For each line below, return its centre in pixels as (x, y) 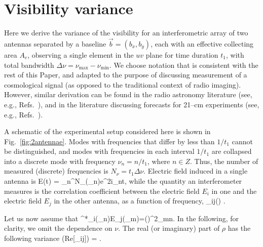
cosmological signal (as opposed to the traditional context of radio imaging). (123, 84)
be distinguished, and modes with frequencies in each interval (99, 151)
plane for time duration (182, 54)
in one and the (234, 191)
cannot (242, 141)
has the (239, 228)
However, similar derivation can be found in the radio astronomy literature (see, (128, 94)
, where (159, 161)
